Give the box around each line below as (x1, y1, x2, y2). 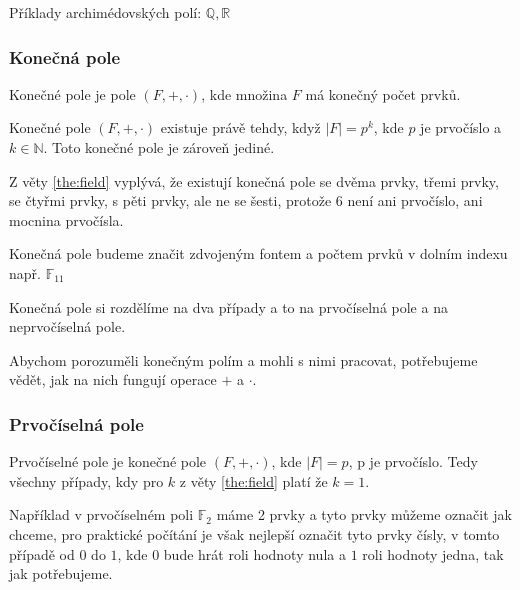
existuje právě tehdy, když (160, 117, 321, 138)
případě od (9, 543, 75, 564)
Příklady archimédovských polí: (9, 2, 202, 22)
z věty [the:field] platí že (179, 470, 328, 491)
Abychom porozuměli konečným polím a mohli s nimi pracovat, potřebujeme (9, 349, 478, 370)
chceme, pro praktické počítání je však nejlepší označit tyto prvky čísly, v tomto (9, 523, 500, 544)
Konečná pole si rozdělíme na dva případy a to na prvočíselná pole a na (9, 296, 448, 317)
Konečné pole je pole (9, 83, 136, 104)
